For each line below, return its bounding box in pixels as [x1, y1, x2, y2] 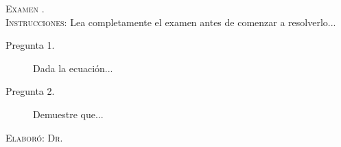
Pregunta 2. [5, 84, 55, 98]
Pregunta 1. [5, 38, 55, 52]
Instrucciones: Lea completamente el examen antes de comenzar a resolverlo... [5, 14, 336, 29]
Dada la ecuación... [33, 60, 113, 75]
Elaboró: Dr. [5, 130, 63, 144]
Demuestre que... [33, 106, 104, 121]
